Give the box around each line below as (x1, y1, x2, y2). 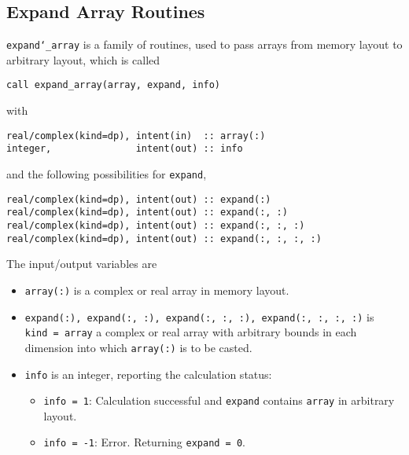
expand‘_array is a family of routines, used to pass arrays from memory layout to (6, 36, 403, 53)
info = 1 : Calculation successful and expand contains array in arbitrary (43, 392, 395, 409)
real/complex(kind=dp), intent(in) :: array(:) (6, 130, 266, 141)
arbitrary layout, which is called (6, 51, 160, 68)
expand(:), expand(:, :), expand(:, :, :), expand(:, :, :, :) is (24, 308, 374, 325)
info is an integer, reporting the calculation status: (24, 365, 272, 382)
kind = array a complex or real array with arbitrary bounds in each (24, 324, 357, 340)
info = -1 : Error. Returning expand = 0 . (43, 434, 245, 450)
